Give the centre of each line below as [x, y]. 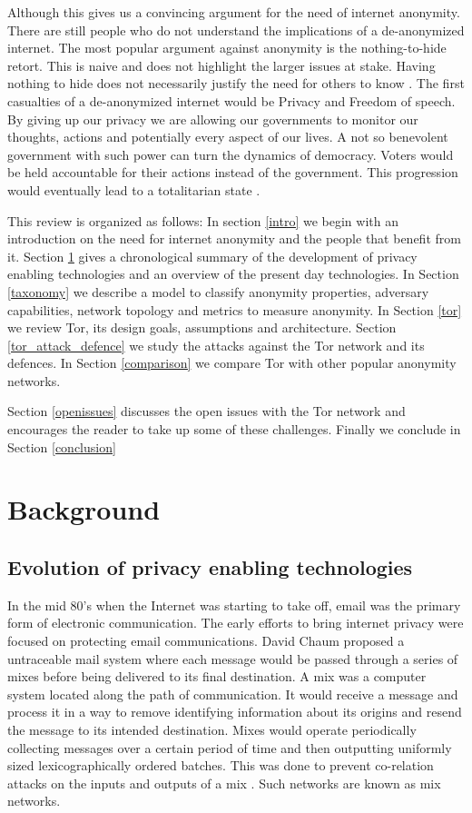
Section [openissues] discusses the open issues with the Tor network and [206, 411]
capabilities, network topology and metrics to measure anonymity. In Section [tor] [235, 309]
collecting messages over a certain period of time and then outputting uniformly [230, 747]
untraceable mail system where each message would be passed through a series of [233, 658]
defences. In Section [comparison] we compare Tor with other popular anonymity [232, 363]
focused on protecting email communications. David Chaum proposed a [206, 641]
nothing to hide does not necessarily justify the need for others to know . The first [236, 83]
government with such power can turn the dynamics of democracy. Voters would [231, 154]
